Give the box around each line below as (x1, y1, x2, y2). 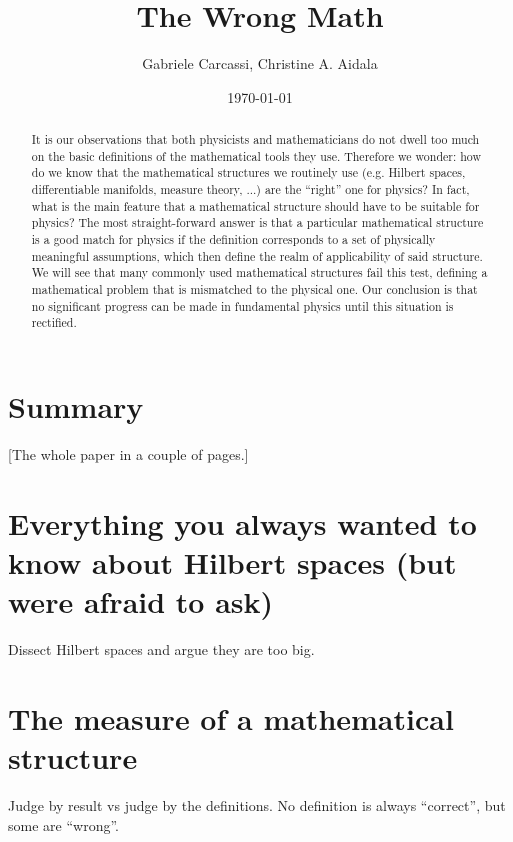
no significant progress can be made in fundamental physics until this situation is (31, 297, 454, 314)
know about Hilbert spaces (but (8, 541, 457, 582)
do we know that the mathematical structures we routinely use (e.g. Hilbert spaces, (31, 164, 466, 181)
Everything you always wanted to (8, 502, 477, 543)
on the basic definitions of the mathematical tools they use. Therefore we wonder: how (31, 147, 482, 164)
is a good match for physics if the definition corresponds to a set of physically (31, 231, 436, 248)
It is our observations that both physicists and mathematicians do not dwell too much (31, 131, 480, 148)
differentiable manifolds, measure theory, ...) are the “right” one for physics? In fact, (31, 181, 470, 198)
